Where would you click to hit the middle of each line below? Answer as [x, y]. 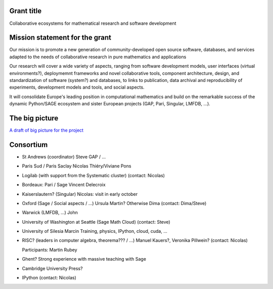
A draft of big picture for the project [46, 130]
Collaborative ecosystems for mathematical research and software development [93, 23]
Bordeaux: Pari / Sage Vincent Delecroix [64, 185]
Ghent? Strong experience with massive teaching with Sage [84, 259]
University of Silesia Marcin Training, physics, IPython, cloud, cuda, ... [95, 231]
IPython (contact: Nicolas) [49, 278]
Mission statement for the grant [60, 38]
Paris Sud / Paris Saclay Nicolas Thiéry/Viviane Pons [77, 166]
